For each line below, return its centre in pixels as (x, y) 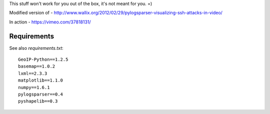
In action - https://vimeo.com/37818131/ (50, 22)
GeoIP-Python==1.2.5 (43, 59)
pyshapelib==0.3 (38, 101)
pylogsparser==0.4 (41, 94)
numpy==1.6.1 (34, 87)
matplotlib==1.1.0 (41, 80)
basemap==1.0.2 (37, 66)
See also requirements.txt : (36, 48)
